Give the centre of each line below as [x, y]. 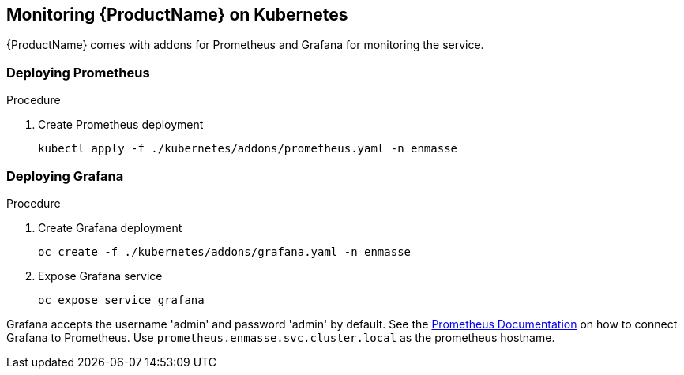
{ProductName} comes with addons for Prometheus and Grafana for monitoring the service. [245, 45]
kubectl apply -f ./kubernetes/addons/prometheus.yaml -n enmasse [248, 149]
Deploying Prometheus [78, 72]
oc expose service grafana [121, 300]
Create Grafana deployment [110, 227]
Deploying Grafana [65, 176]
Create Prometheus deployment [121, 125]
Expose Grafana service [100, 276]
